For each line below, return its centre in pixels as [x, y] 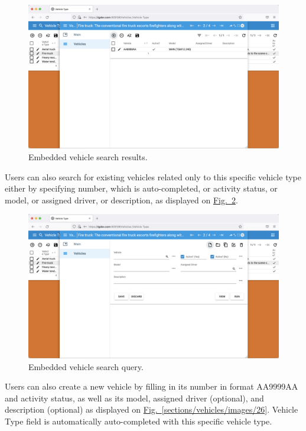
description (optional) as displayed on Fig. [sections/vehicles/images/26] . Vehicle [152, 409]
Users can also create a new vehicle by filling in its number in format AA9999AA [152, 386]
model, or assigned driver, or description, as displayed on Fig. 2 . [121, 200]
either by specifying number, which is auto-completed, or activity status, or [141, 188]
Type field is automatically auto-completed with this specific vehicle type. [139, 421]
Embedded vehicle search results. [88, 157]
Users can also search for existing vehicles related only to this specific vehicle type [153, 176]
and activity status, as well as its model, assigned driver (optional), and [134, 398]
